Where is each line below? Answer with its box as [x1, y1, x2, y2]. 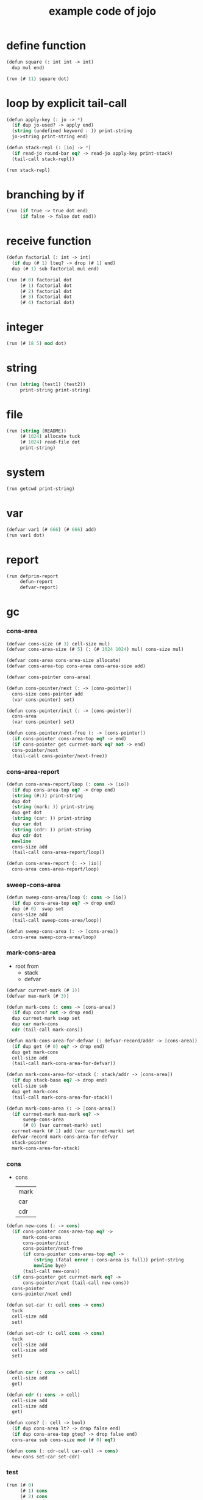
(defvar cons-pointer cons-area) [6, 674, 91, 680]
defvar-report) [20, 584, 59, 591]
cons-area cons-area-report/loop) [12, 866, 99, 872]
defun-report [20, 579, 53, 585]
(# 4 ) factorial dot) [20, 300, 75, 306]
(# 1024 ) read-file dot [20, 439, 80, 445]
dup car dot [12, 821, 43, 827]
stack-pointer [12, 1139, 48, 1145]
